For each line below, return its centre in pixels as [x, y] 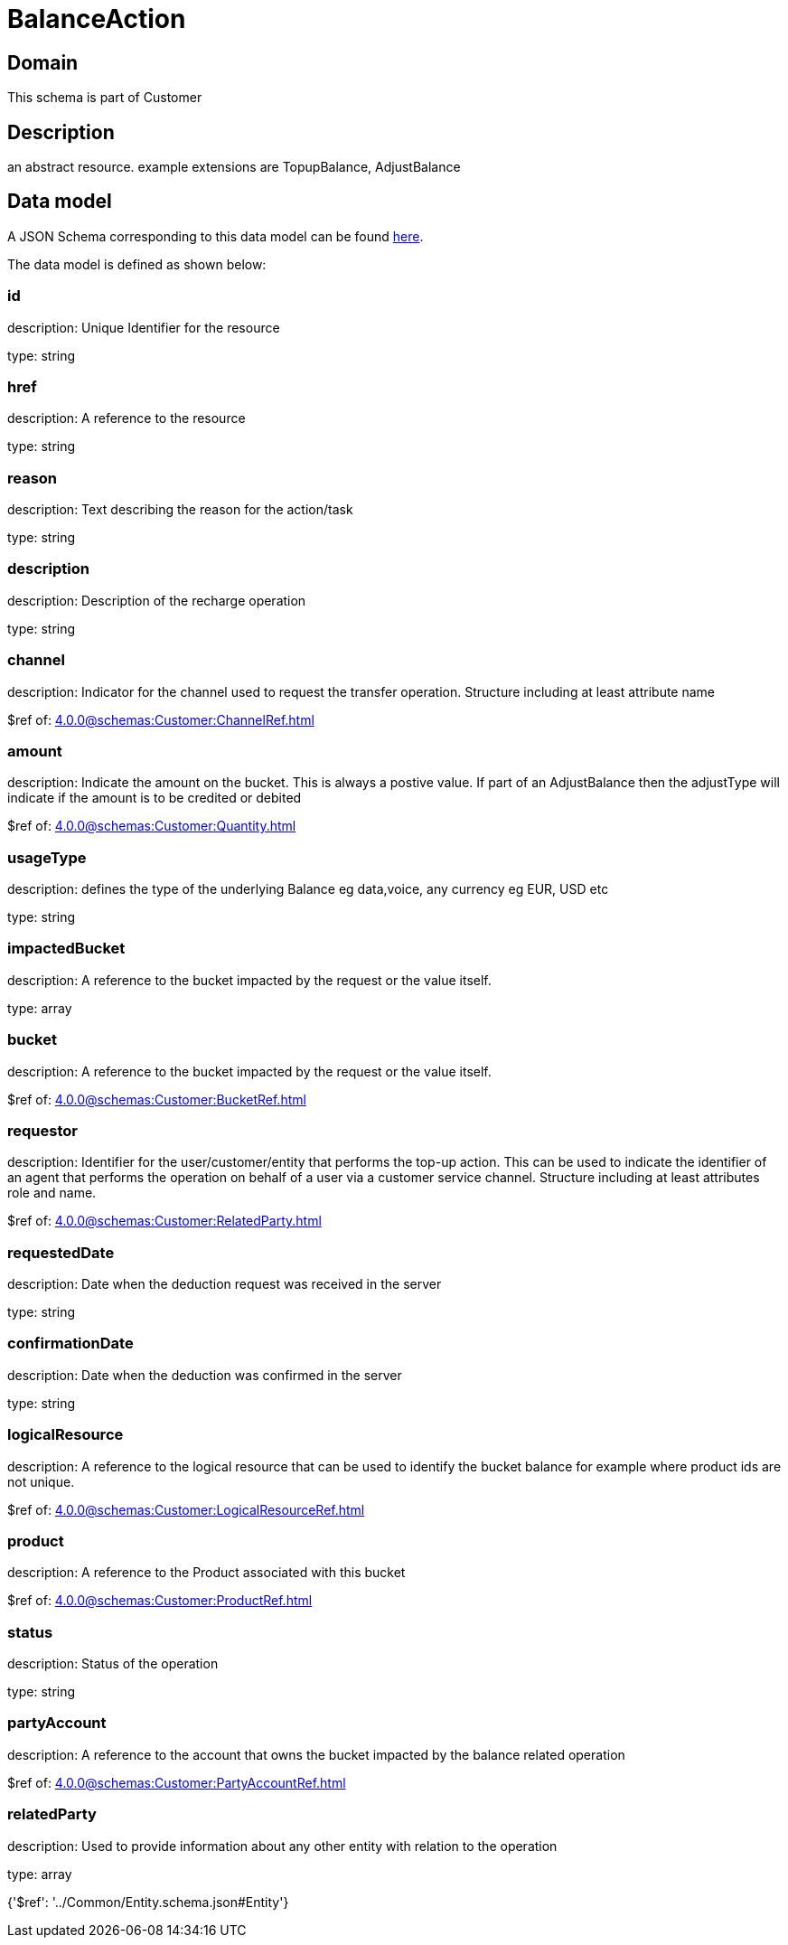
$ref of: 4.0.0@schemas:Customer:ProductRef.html [160, 1601]
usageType [47, 857]
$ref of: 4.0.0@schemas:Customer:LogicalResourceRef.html [186, 1509]
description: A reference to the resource [127, 418]
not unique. [41, 1481]
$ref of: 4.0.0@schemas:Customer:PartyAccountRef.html [177, 1782]
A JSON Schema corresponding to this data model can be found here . [216, 236]
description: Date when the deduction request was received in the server [225, 1284]
